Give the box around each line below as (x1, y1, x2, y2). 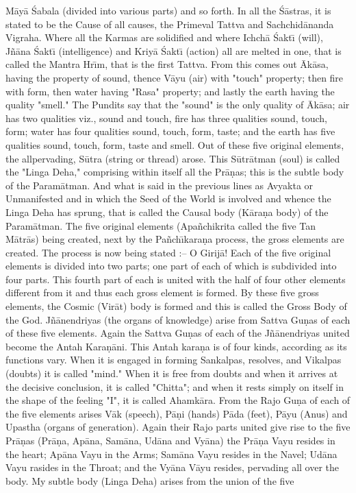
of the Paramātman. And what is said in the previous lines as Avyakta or (5, 178, 314, 192)
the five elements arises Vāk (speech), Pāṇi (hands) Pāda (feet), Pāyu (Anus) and (5, 406, 348, 420)
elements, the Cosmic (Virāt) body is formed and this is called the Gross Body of (5, 299, 347, 313)
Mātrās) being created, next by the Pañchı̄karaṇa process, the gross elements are (5, 232, 344, 246)
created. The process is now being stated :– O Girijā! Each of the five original (5, 245, 331, 259)
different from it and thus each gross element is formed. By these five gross (5, 285, 319, 300)
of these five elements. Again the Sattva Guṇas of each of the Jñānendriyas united (5, 326, 350, 340)
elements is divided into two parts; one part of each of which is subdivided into (5, 258, 337, 273)
